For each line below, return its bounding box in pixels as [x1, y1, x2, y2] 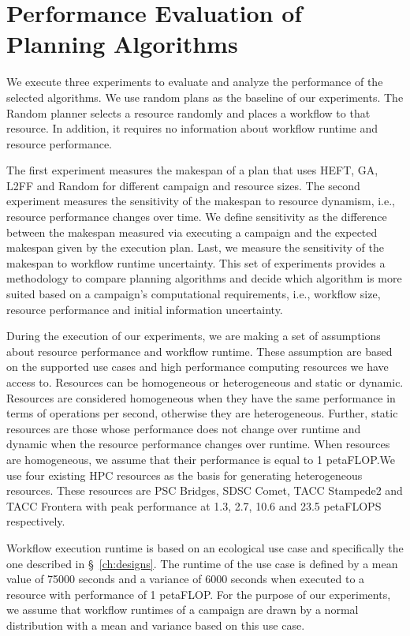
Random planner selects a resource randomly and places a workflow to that [6, 104, 371, 121]
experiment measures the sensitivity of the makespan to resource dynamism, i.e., [6, 193, 395, 209]
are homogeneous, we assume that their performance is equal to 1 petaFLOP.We [6, 451, 395, 467]
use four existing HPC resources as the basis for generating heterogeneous [6, 466, 363, 483]
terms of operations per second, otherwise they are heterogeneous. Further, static [6, 405, 398, 421]
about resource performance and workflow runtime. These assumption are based [6, 342, 393, 359]
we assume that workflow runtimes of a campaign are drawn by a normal [6, 601, 359, 618]
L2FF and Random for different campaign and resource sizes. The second [6, 177, 360, 193]
